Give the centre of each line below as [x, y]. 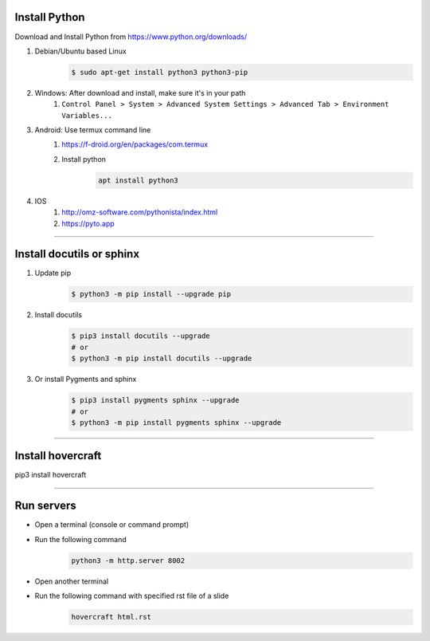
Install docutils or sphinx [77, 254]
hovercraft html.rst [111, 617]
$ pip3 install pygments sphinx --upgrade [155, 400]
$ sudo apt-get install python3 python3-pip [160, 72]
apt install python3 [138, 180]
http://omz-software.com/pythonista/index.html [140, 212]
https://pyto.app [88, 223]
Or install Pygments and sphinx [86, 379]
